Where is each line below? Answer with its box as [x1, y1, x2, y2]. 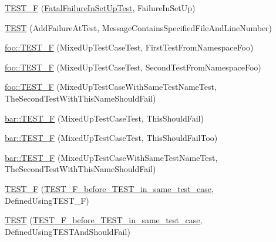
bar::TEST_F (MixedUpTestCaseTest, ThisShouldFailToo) [5, 132, 218, 144]
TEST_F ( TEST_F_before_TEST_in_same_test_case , [5, 182, 214, 194]
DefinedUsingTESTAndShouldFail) [5, 225, 130, 237]
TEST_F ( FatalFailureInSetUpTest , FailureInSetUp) [5, 2, 196, 14]
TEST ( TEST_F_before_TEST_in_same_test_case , [5, 214, 203, 226]
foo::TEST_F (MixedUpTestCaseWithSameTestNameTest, [5, 80, 217, 93]
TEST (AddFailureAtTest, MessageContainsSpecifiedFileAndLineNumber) [5, 21, 272, 33]
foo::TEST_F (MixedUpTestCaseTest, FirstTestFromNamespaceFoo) [5, 41, 254, 53]
